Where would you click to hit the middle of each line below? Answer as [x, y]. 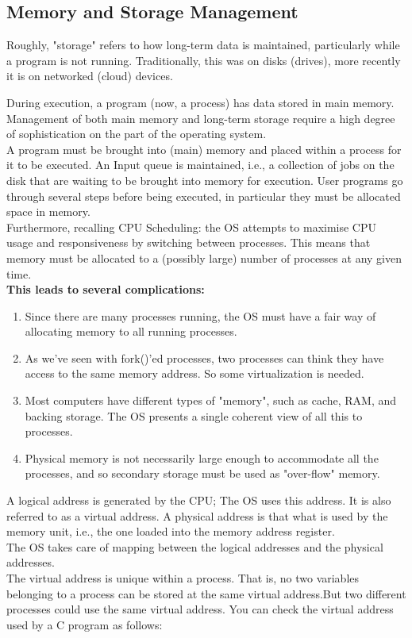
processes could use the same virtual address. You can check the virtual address [200, 609]
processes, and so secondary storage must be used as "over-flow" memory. [202, 473]
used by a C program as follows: [85, 624]
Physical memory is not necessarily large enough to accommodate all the [202, 457]
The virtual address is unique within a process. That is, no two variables [183, 578]
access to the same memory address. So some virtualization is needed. [194, 373]
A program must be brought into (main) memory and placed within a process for [204, 149]
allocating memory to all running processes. [131, 331]
